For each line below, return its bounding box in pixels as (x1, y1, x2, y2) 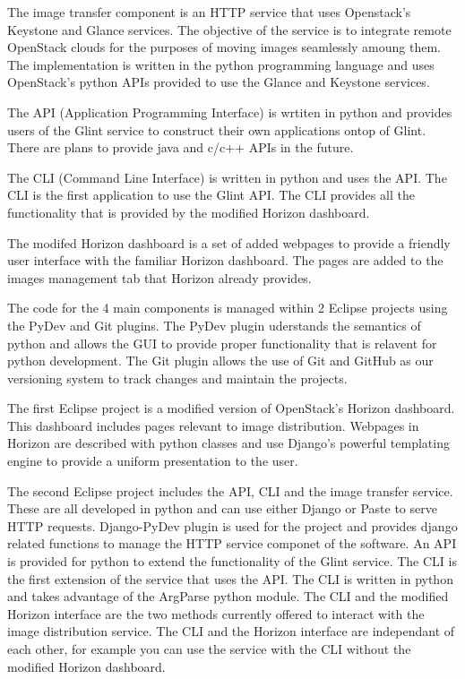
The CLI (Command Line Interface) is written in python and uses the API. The (7, 168, 447, 186)
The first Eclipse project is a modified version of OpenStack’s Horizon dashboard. (7, 399, 455, 417)
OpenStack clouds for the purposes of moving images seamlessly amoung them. (7, 38, 441, 56)
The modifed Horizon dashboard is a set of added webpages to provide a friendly (7, 233, 451, 252)
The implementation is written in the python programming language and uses (7, 55, 435, 73)
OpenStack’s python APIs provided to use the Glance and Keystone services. (7, 73, 430, 91)
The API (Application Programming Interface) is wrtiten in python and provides (7, 102, 452, 121)
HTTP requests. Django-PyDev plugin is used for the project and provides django (7, 516, 458, 535)
